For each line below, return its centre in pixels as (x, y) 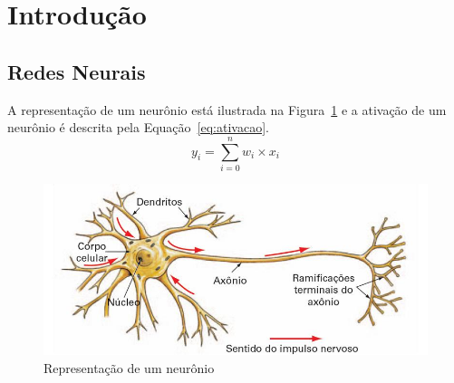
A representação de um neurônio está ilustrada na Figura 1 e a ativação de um (227, 109)
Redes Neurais (77, 71)
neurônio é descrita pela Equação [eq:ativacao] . (138, 127)
